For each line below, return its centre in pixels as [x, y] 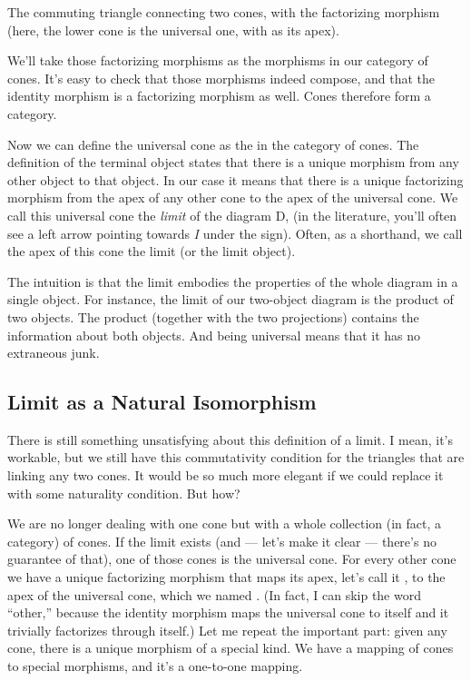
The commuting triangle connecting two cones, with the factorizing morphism [224, 12]
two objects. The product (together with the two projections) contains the [213, 316]
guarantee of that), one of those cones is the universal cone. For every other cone [232, 559]
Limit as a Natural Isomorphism [162, 402]
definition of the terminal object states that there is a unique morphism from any [233, 162]
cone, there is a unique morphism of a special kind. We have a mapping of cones [231, 648]
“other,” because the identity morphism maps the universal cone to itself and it [228, 612]
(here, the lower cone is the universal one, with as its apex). [173, 30]
